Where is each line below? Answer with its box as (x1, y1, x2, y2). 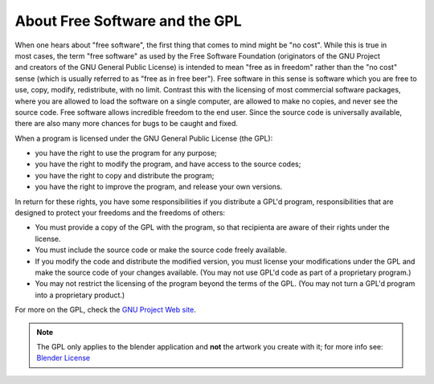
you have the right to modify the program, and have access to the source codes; (35, 159, 301, 169)
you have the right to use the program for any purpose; (35, 149, 217, 158)
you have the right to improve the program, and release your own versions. (35, 182, 283, 192)
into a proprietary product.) (35, 290, 125, 300)
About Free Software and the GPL (14, 12, 243, 30)
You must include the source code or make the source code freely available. (35, 245, 288, 255)
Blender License (36, 353, 91, 363)
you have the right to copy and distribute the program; (35, 170, 215, 180)
